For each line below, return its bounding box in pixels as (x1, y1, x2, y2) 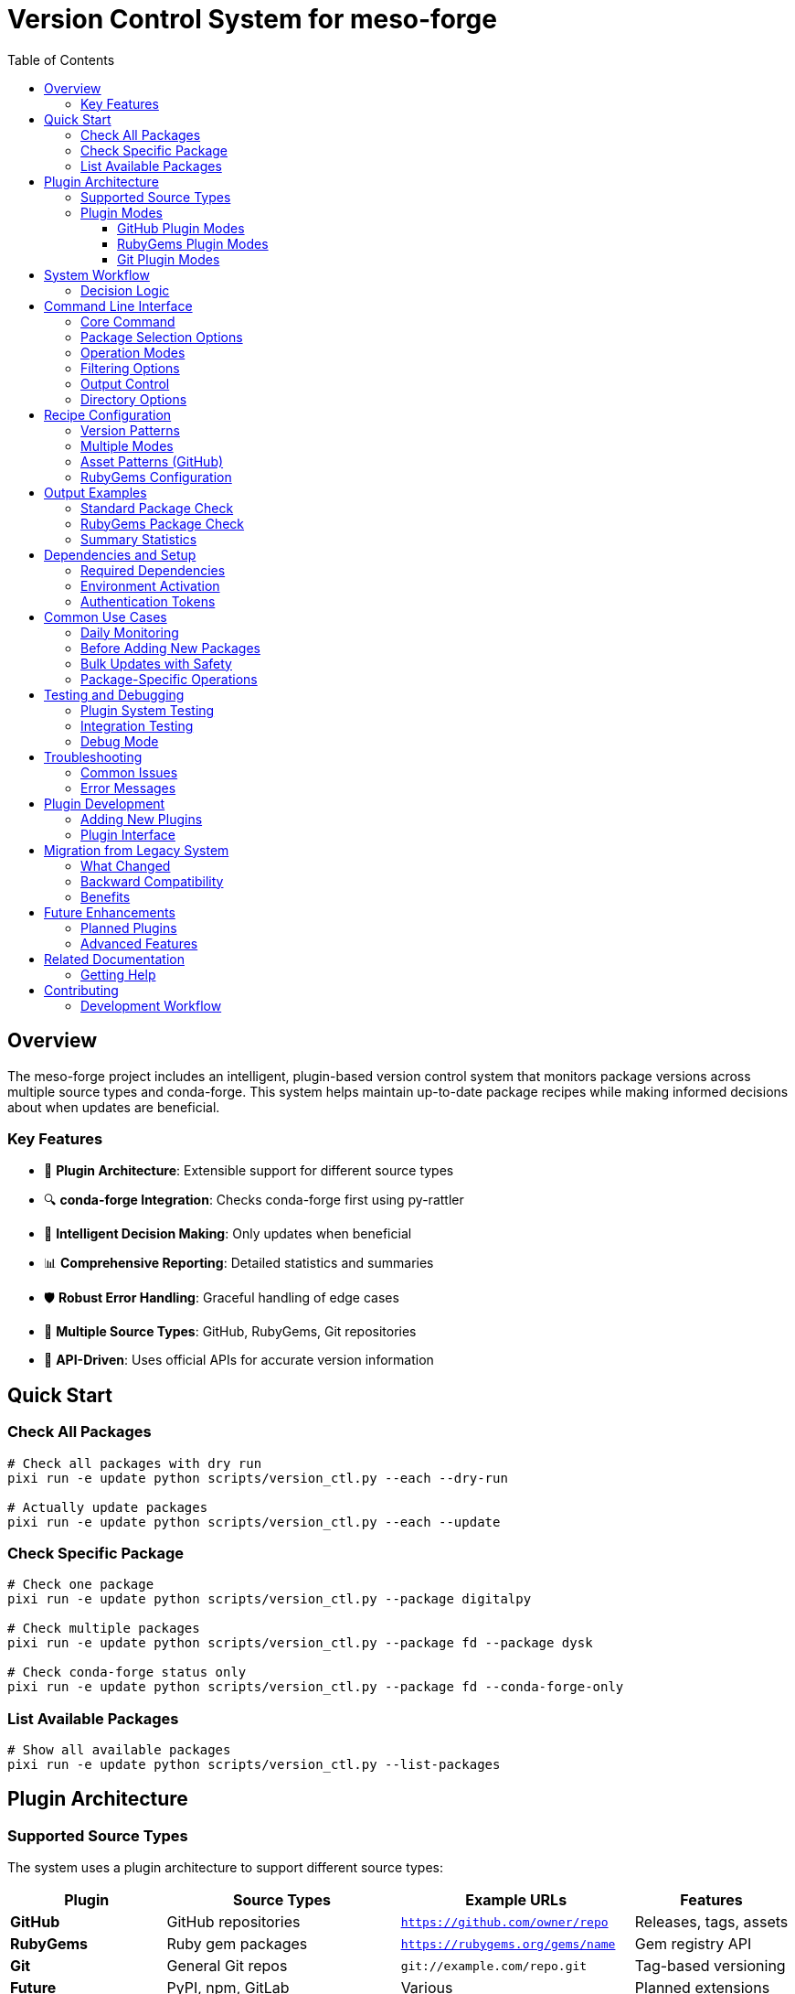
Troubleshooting (44, 748, 143, 765)
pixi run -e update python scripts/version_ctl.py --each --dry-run (7, 1470, 508, 1485)
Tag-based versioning (634, 1956, 786, 1976)
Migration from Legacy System (44, 842, 229, 858)
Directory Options (80, 391, 187, 407)
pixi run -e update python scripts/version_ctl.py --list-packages (7, 1757, 501, 1773)
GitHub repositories (166, 1913, 301, 1932)
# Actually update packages (7, 1499, 208, 1515)
